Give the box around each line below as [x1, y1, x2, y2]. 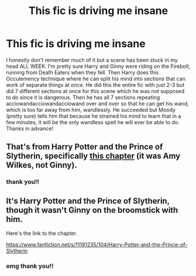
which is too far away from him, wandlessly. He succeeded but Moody [6, 106, 176, 113]
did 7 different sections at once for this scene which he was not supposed [6, 87, 185, 94]
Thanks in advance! [6, 125, 54, 132]
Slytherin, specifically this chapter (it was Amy [6, 151, 181, 161]
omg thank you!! [6, 262, 54, 270]
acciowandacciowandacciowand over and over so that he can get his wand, [6, 100, 189, 107]
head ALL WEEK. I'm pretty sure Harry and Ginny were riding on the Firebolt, [6, 63, 191, 70]
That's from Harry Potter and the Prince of [6, 142, 163, 152]
